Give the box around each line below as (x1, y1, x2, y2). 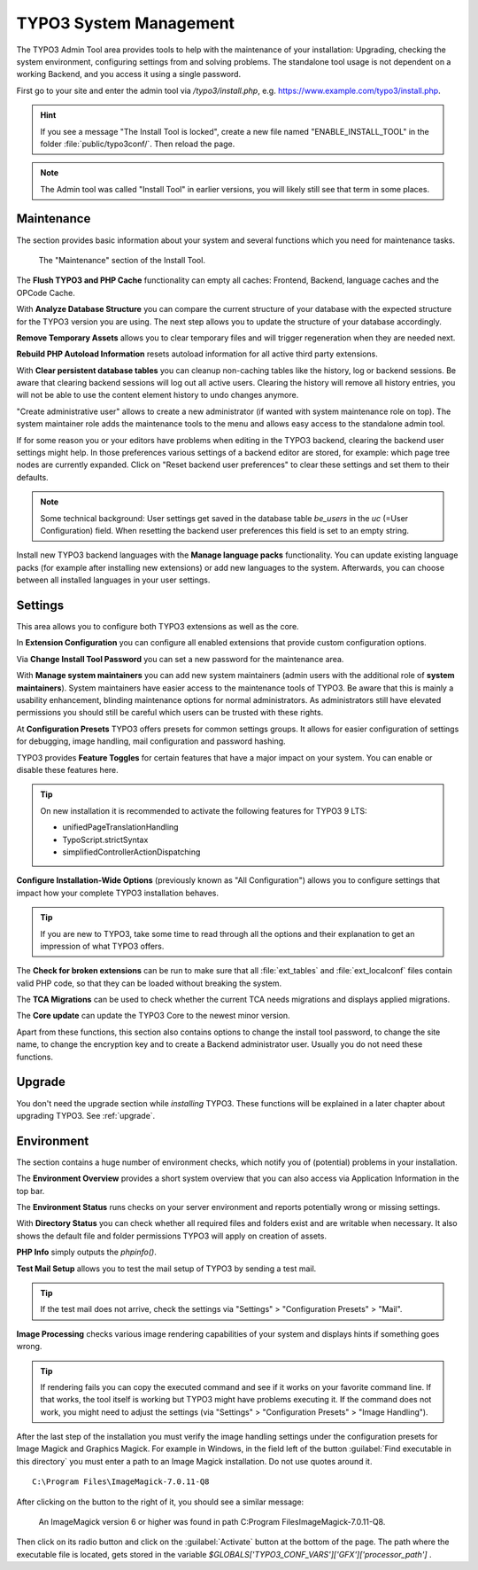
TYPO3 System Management (16, 13, 235, 33)
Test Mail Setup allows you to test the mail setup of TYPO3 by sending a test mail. (16, 1263, 317, 1274)
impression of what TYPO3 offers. (40, 941, 165, 951)
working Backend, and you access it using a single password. (16, 69, 242, 80)
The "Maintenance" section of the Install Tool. (38, 254, 205, 265)
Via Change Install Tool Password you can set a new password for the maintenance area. (16, 653, 344, 664)
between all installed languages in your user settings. (16, 574, 211, 585)
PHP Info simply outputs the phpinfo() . (16, 1246, 157, 1258)
